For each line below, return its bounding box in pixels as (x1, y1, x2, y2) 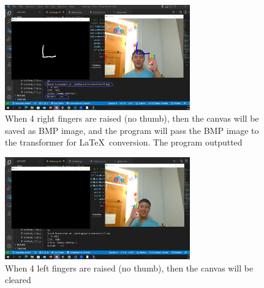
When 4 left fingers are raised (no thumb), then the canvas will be (5, 261, 254, 274)
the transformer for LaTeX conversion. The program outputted (5, 136, 243, 149)
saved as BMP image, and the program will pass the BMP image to (5, 124, 259, 136)
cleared (5, 273, 31, 286)
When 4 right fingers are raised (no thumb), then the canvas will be (5, 112, 259, 125)
